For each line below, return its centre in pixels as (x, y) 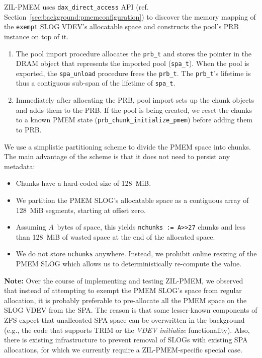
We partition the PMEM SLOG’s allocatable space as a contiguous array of (132, 200)
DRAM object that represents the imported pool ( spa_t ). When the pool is (133, 63)
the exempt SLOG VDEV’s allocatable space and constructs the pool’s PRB (121, 26)
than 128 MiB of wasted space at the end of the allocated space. (115, 236)
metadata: (20, 166)
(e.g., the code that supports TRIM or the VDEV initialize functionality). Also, (127, 330)
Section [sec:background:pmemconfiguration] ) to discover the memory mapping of (130, 16)
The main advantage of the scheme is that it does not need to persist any (117, 156)
